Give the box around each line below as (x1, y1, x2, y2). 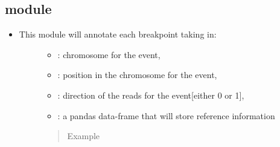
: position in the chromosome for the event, (57, 68, 217, 81)
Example (67, 129, 100, 142)
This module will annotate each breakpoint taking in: (19, 28, 217, 41)
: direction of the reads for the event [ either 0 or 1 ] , (57, 88, 244, 101)
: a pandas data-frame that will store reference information (57, 109, 275, 122)
